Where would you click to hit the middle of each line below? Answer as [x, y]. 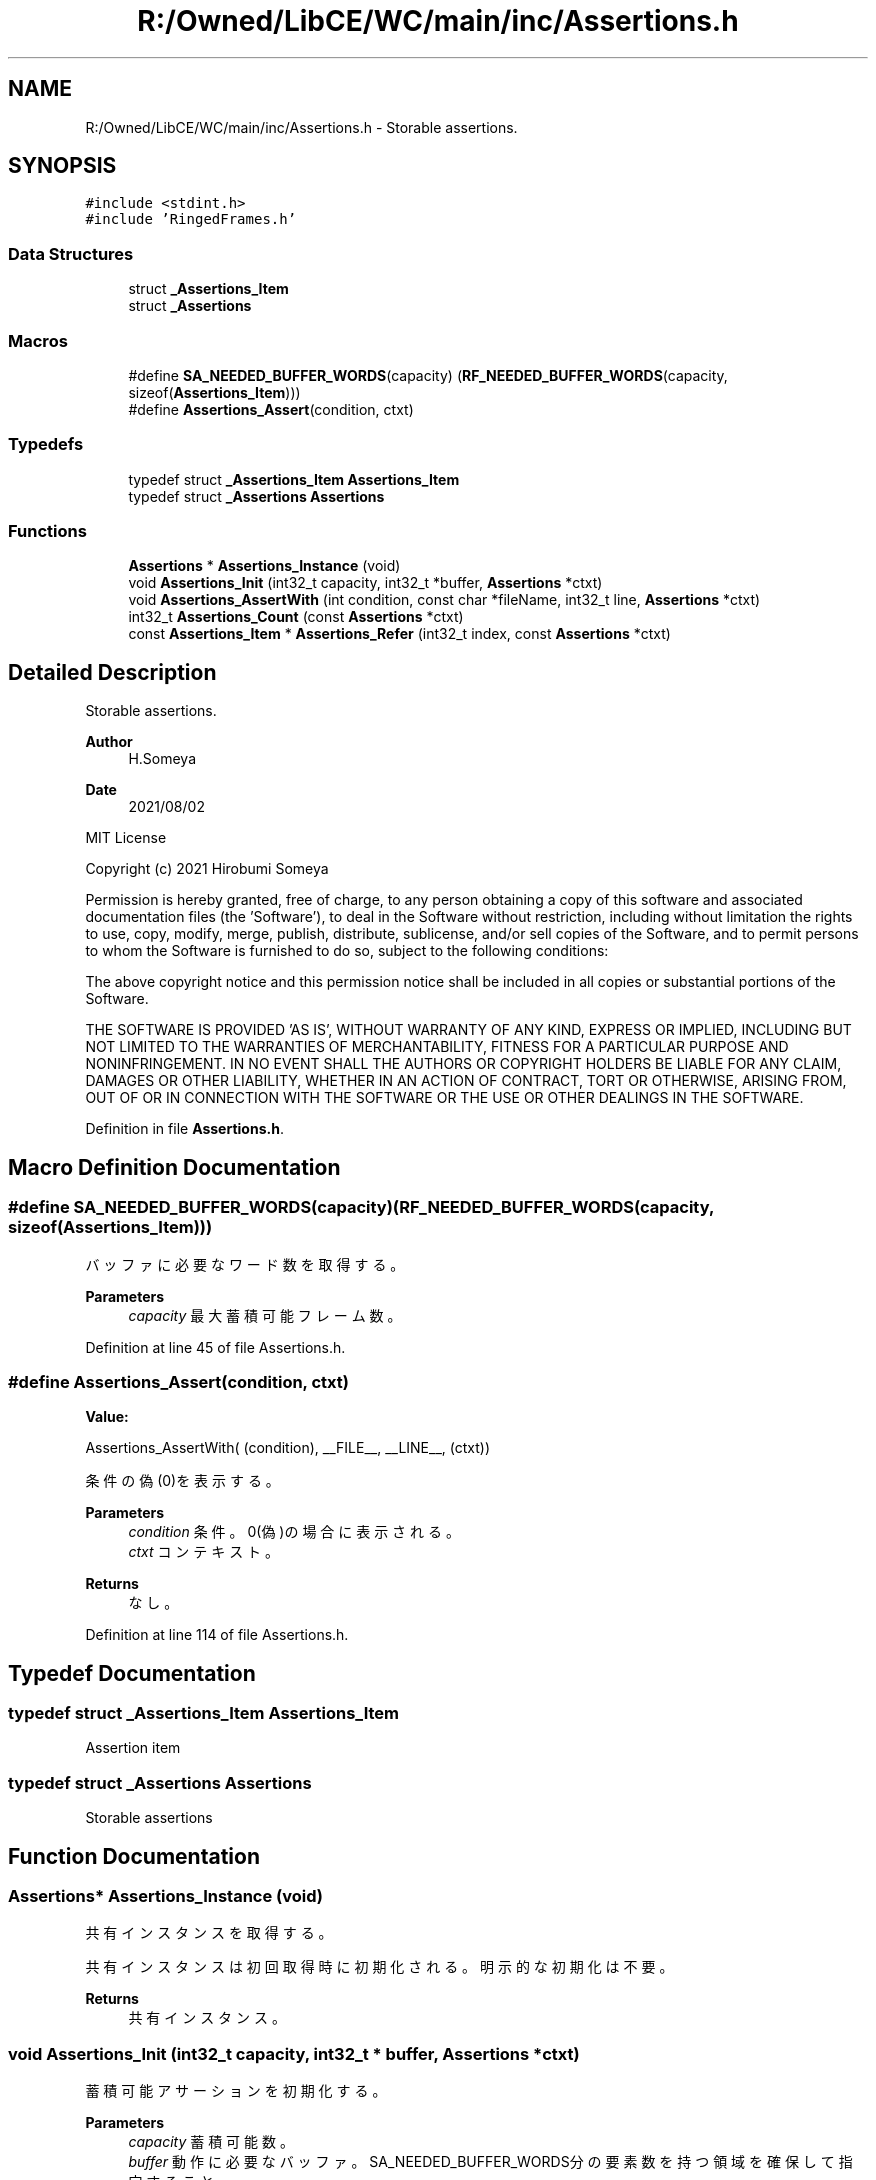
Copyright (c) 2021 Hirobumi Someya [207, 869]
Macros [38, 340]
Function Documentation [134, 1856]
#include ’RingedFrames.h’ [191, 219]
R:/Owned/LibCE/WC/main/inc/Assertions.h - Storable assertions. [301, 127]
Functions [47, 531]
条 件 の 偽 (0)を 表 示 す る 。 [182, 1481]
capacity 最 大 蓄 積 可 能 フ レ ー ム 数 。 [265, 1315]
